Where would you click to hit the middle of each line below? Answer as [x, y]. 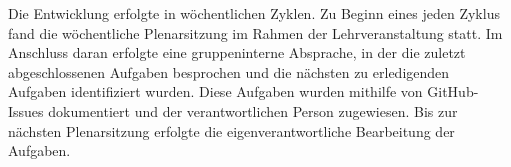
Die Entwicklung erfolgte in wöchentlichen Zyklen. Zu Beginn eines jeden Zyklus [254, 13]
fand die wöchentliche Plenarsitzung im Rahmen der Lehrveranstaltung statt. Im [255, 32]
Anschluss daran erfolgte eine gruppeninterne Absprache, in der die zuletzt [237, 52]
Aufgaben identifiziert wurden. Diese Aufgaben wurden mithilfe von [215, 91]
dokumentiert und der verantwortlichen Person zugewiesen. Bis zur [253, 110]
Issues [26, 110]
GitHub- [453, 91]
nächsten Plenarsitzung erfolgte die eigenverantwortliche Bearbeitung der [231, 130]
